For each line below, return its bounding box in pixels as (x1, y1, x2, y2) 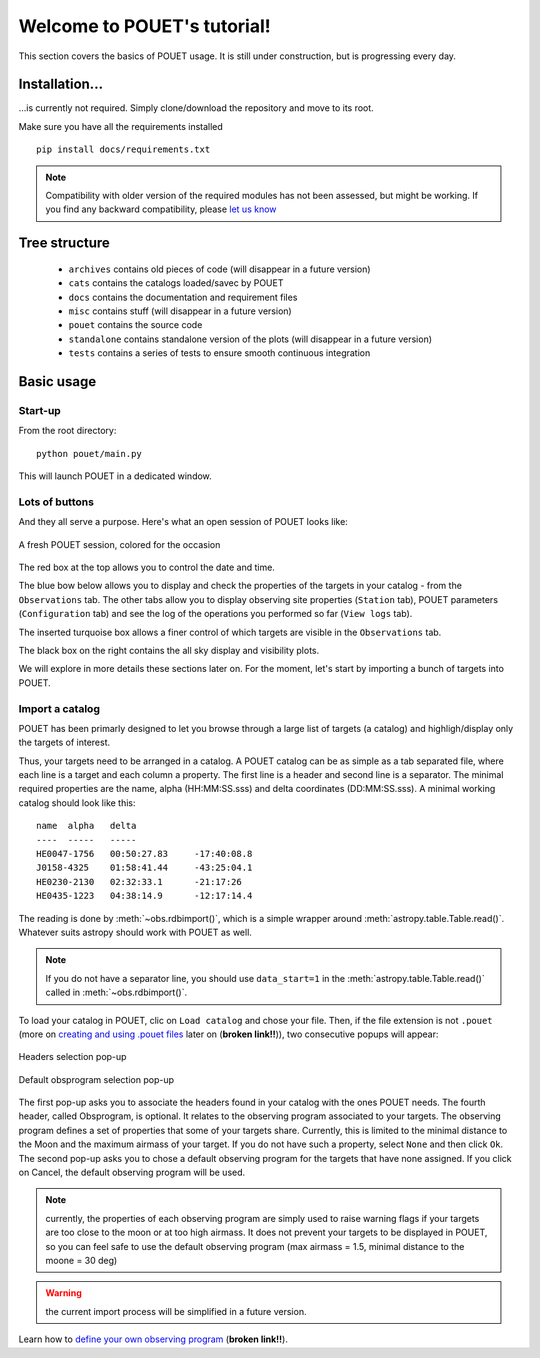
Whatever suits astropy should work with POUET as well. (18, 926, 252, 938)
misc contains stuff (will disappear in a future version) (68, 305, 292, 317)
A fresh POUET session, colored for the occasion (18, 538, 221, 550)
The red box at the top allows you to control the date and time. (18, 561, 275, 574)
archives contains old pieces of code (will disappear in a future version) (68, 263, 371, 275)
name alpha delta (36, 820, 137, 832)
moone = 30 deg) (45, 1255, 118, 1266)
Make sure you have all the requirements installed (18, 120, 224, 132)
